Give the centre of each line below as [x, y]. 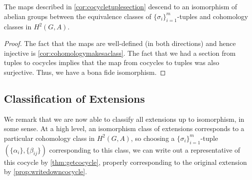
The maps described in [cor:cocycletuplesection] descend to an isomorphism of [121, 6]
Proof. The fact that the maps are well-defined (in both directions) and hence [120, 43]
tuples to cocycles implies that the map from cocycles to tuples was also [112, 62]
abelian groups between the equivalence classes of [78, 16]
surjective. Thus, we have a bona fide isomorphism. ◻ [85, 72]
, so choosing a [153, 138]
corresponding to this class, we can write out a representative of [145, 149]
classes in [18, 27]
